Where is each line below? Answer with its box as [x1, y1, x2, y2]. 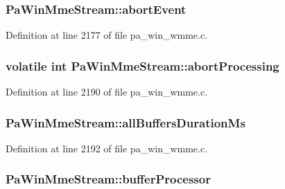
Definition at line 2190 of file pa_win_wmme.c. [6, 84, 208, 99]
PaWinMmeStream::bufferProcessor [6, 170, 211, 188]
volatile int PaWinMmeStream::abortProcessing [6, 57, 279, 74]
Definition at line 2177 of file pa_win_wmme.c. [6, 28, 208, 42]
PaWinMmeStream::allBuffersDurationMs [6, 114, 245, 131]
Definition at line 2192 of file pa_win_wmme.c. [6, 141, 208, 155]
